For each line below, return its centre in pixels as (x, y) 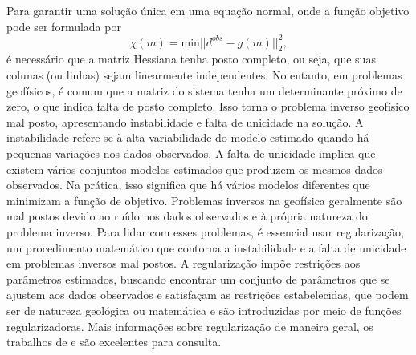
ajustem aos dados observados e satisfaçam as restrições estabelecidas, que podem (208, 294)
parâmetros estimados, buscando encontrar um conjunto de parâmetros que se (198, 278)
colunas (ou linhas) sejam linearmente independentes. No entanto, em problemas (204, 75)
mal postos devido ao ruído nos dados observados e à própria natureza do (187, 216)
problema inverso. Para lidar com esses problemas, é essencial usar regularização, (205, 232)
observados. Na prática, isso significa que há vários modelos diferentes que (188, 185)
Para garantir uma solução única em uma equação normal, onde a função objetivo (208, 10)
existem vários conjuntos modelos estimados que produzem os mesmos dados (195, 169)
